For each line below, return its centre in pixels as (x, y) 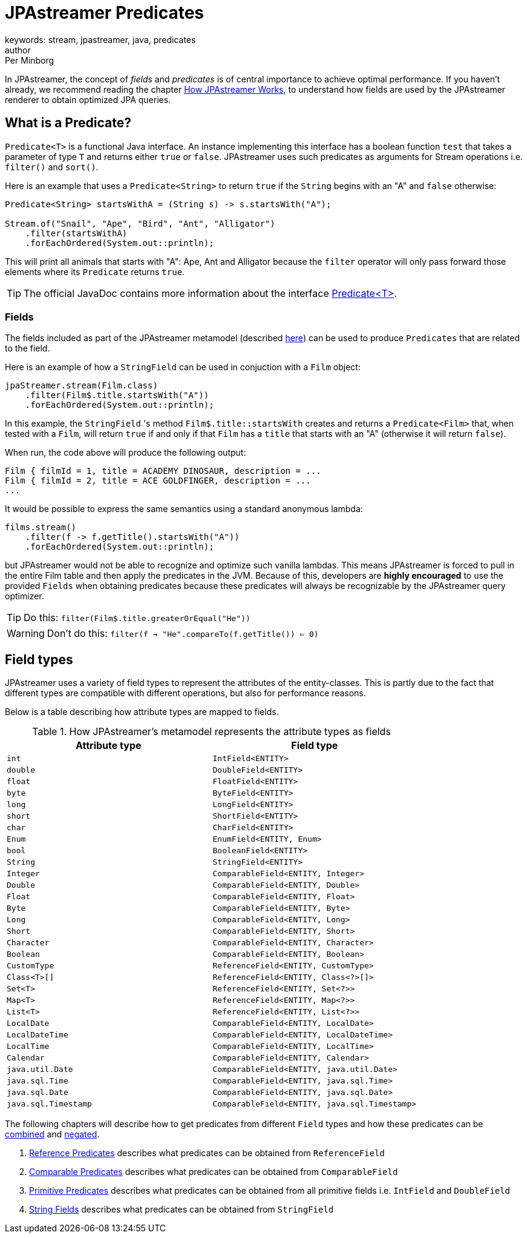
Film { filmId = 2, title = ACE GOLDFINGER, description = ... (158, 481)
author (18, 50)
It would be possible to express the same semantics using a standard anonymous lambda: (184, 509)
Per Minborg (30, 60)
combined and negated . (52, 1134)
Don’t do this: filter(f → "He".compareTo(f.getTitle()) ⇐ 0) (183, 634)
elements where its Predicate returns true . (95, 271)
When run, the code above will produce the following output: (126, 453)
